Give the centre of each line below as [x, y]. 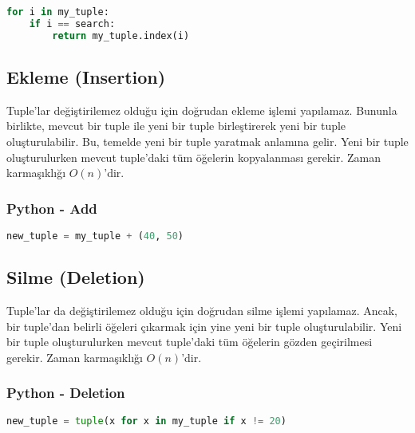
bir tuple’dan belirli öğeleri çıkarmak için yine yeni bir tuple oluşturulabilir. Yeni [204, 326]
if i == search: [72, 24]
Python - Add [52, 208]
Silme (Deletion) [76, 277]
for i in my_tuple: [58, 12]
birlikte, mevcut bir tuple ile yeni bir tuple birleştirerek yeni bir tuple [176, 126]
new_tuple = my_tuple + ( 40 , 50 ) [95, 236]
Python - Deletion [66, 393]
